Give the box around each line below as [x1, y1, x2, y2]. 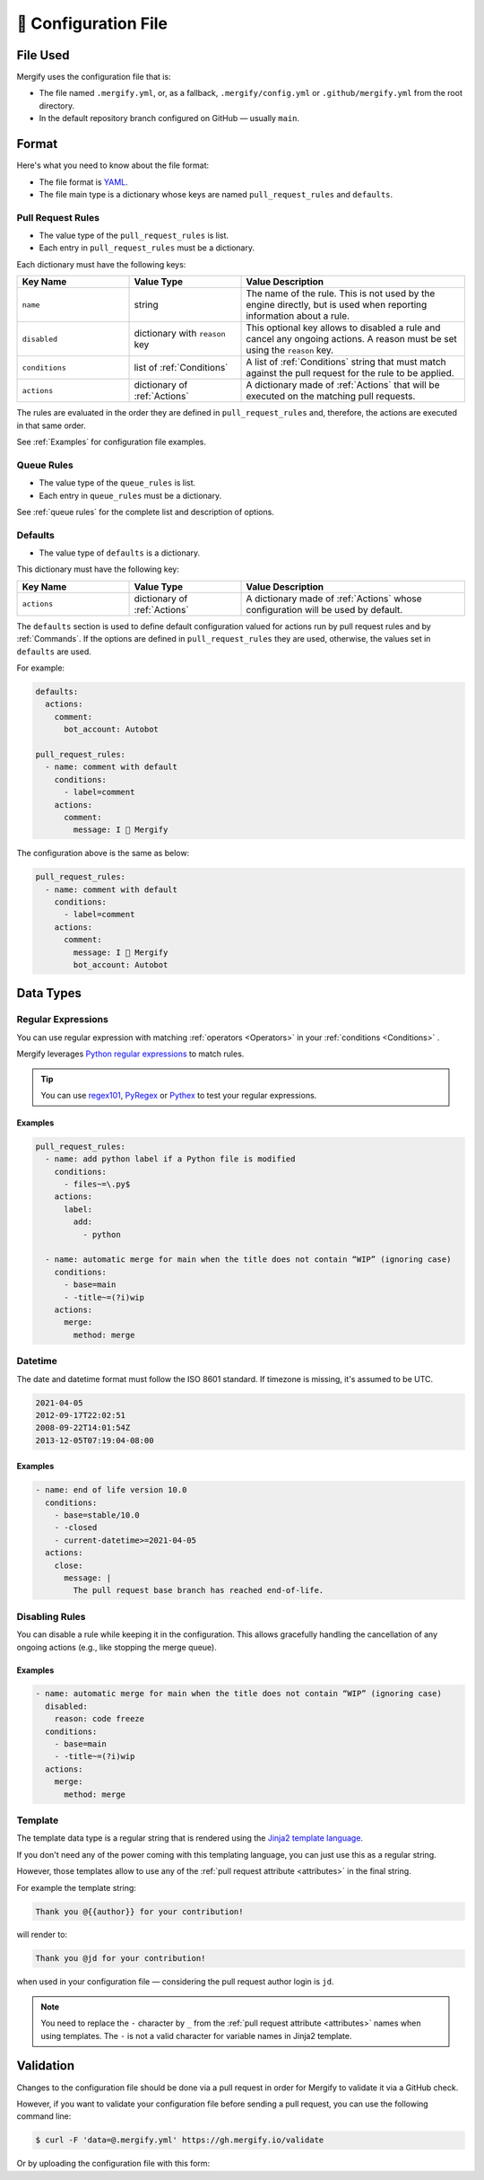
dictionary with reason [134, 328, 226, 340]
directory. [39, 100, 75, 111]
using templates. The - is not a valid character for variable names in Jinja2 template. [40, 2030, 353, 2041]
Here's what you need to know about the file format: [16, 160, 210, 171]
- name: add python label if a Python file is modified [45, 1154, 296, 1164]
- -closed [54, 1522, 98, 1533]
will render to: [16, 1930, 67, 1940]
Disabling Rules [16, 1610, 86, 1623]
